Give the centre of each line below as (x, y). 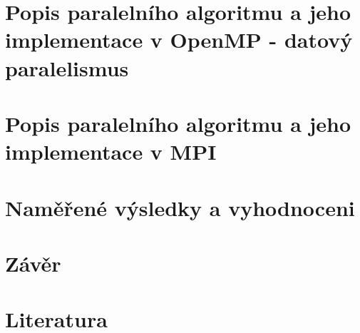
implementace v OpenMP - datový (179, 40)
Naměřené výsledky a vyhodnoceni (180, 207)
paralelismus (67, 67)
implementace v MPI (111, 152)
